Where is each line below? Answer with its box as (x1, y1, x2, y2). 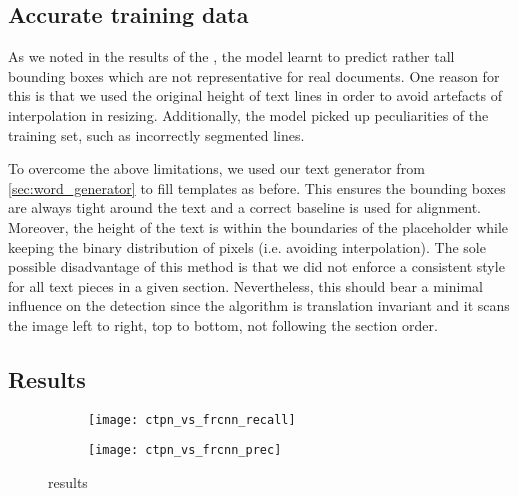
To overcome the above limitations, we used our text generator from (8, 158, 425, 179)
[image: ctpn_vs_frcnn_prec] (88, 443, 282, 458)
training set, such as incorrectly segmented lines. (8, 124, 305, 145)
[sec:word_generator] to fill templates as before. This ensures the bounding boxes (8, 177, 506, 198)
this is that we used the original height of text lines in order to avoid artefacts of (8, 85, 503, 106)
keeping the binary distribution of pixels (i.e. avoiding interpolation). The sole (8, 236, 486, 257)
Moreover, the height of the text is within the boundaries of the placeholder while (8, 216, 509, 237)
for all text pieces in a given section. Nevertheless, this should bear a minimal (8, 275, 483, 296)
